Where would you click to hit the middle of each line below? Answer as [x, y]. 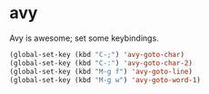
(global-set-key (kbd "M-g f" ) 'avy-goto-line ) [101, 71]
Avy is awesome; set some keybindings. [84, 38]
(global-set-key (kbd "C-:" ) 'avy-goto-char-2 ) [101, 63]
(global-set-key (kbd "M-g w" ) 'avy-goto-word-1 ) [105, 80]
